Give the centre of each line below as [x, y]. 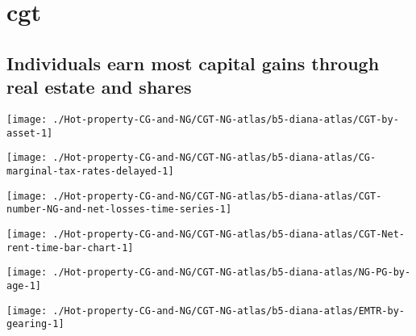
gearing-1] [35, 324]
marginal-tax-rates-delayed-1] [90, 171]
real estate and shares [99, 87]
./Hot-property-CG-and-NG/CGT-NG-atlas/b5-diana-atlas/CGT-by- [226, 119]
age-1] [24, 286]
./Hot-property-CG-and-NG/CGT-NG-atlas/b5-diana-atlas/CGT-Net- [229, 234]
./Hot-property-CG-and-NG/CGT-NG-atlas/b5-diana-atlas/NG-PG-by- [232, 273]
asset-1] [30, 133]
